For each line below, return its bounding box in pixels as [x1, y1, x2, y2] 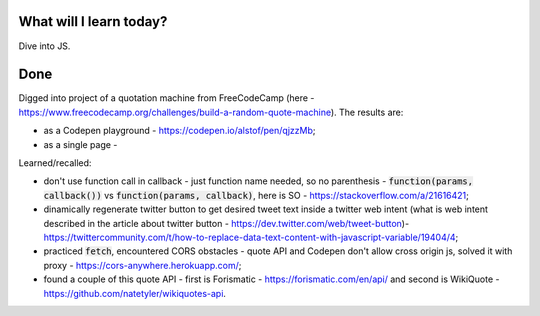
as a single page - [43, 138, 118, 150]
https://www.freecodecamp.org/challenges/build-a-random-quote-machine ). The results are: [18, 106, 404, 118]
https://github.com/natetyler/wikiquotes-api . [43, 287, 227, 299]
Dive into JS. [18, 40, 71, 52]
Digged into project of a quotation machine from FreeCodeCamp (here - [18, 92, 315, 104]
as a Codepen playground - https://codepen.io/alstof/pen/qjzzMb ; [43, 125, 316, 137]
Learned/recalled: [18, 156, 92, 169]
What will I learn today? [18, 13, 168, 30]
